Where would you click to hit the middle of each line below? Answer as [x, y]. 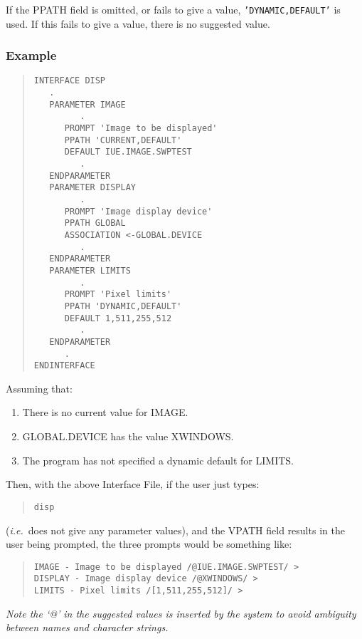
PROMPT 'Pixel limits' [118, 295]
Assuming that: [39, 388]
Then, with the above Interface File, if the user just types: [133, 484]
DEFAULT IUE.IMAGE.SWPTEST [128, 152]
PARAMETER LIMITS [90, 270]
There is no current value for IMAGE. [105, 412]
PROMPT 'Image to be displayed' [141, 129]
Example [31, 55]
